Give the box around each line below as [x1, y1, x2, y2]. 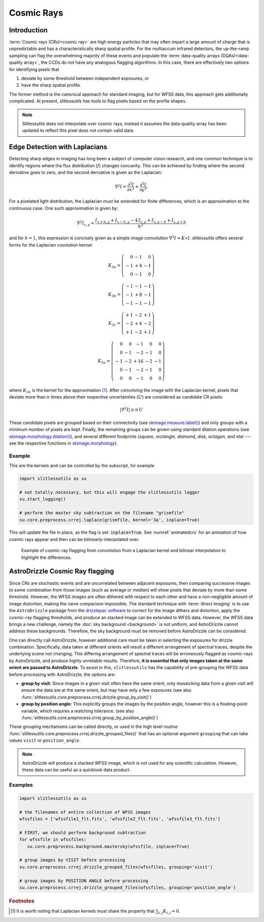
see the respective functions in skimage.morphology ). [9, 440, 118, 446]
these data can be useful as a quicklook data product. [22, 767, 131, 773]
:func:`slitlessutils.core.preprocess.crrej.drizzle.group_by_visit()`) [21, 694, 152, 700]
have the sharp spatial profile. [21, 82, 82, 88]
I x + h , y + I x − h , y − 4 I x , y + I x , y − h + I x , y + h [95, 217, 186, 224]
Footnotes [9, 897, 35, 904]
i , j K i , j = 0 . [158, 908, 180, 915]
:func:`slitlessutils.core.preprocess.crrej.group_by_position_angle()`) [21, 715, 158, 721]
